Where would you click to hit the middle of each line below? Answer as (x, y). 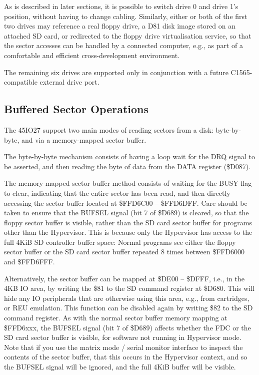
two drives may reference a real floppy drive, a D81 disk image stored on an (120, 26)
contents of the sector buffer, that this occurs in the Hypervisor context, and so (126, 357)
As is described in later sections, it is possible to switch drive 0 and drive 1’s (121, 6)
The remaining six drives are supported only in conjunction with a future (116, 72)
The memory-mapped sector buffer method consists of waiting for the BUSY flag (128, 183)
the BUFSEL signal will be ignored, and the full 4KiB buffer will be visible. (120, 367)
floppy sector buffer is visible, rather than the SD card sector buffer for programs (128, 222)
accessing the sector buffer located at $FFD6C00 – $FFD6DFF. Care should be (126, 203)
